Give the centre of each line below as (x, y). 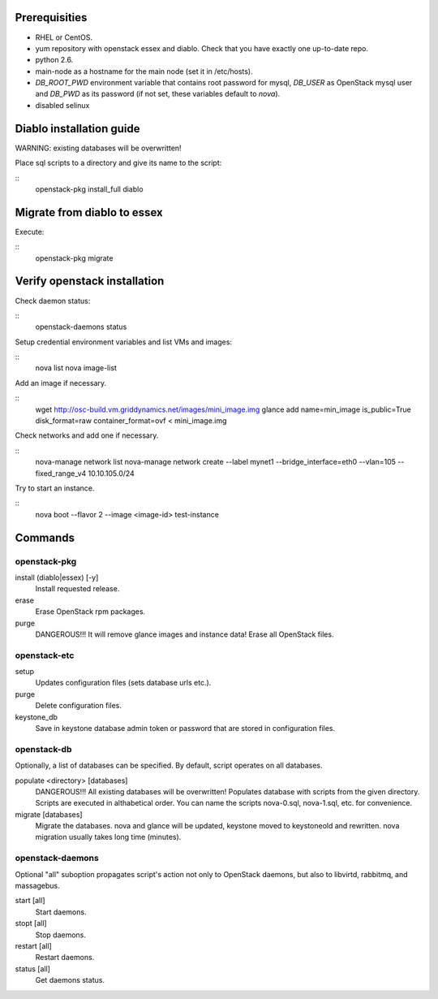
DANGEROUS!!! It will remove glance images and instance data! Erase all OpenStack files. (185, 634)
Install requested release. (77, 589)
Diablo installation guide (78, 129)
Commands (45, 537)
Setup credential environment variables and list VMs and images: (124, 342)
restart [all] (33, 945)
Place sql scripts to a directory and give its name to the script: (118, 163)
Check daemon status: (53, 301)
